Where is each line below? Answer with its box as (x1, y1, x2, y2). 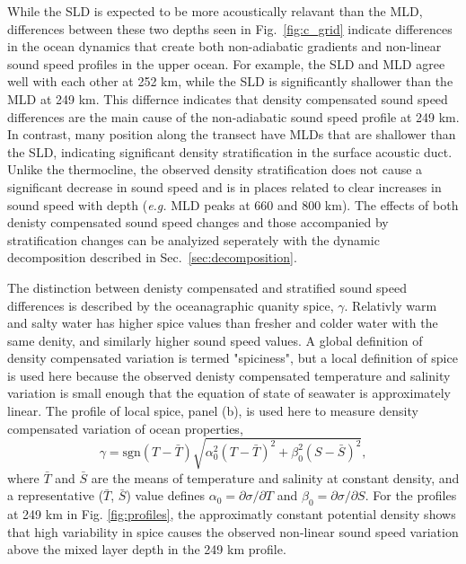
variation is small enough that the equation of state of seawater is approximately (7, 383, 451, 402)
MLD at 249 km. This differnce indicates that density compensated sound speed (7, 89, 448, 108)
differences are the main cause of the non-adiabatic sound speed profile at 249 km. (7, 107, 460, 126)
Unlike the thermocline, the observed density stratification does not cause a (7, 160, 423, 179)
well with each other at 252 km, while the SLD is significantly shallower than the (7, 72, 453, 91)
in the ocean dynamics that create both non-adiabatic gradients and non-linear (7, 37, 442, 56)
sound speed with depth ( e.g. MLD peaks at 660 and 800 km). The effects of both (7, 195, 459, 214)
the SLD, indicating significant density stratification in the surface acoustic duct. (7, 142, 453, 161)
